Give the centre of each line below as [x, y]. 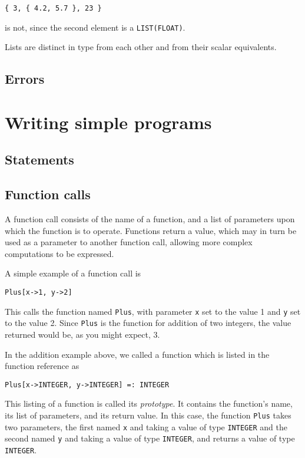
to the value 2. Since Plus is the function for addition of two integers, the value [148, 323]
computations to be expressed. [59, 253]
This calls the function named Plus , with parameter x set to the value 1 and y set [153, 311]
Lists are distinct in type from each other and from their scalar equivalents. [141, 47]
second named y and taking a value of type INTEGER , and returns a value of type [150, 438]
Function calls [48, 194]
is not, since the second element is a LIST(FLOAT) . [95, 27]
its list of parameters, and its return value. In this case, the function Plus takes [148, 415]
